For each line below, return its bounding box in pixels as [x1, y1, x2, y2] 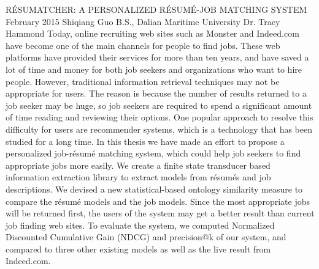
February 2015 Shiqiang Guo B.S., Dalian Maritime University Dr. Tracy [6, 15, 280, 28]
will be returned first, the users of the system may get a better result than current [6, 207, 315, 219]
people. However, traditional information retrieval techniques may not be [6, 75, 280, 87]
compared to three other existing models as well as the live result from [6, 242, 271, 255]
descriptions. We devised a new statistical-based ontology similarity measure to [6, 182, 303, 195]
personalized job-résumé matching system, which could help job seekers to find [6, 147, 301, 160]
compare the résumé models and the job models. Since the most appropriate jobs [6, 194, 310, 207]
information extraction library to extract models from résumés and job [6, 171, 271, 183]
